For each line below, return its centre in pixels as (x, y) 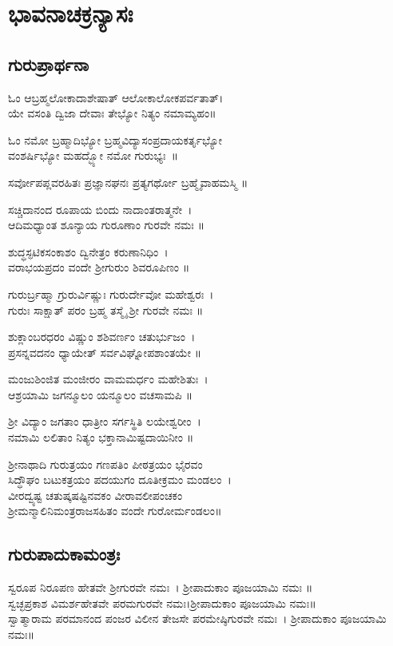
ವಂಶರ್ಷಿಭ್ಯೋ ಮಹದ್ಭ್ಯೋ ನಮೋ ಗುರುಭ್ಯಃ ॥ (93, 155)
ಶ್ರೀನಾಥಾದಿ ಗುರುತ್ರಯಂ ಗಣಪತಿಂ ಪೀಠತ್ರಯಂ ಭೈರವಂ (105, 464)
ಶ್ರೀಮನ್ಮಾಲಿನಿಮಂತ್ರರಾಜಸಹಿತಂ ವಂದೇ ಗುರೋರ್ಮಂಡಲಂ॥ (115, 511)
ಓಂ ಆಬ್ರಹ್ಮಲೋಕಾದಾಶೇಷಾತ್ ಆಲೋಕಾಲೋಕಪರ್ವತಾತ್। (116, 97)
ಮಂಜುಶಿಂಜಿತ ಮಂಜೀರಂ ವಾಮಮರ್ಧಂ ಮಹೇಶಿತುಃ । (108, 379)
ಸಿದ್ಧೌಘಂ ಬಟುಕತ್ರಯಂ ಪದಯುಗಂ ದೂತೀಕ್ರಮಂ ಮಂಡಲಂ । (120, 480)
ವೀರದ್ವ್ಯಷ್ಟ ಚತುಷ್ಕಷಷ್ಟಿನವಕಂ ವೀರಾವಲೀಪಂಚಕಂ (95, 495)
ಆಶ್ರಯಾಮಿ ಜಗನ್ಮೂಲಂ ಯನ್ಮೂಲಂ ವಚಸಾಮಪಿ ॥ (100, 394)
